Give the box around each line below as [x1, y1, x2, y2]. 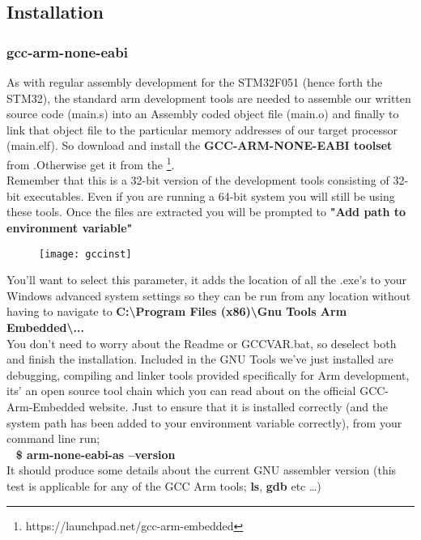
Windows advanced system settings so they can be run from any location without [6, 287, 411, 304]
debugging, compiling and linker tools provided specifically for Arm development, [6, 366, 410, 383]
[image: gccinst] [39, 248, 132, 260]
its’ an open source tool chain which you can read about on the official [6, 382, 356, 399]
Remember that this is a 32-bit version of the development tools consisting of [6, 172, 389, 189]
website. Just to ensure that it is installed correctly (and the [88, 398, 389, 415]
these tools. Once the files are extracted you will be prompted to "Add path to [6, 203, 406, 220]
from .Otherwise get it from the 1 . [6, 153, 175, 172]
